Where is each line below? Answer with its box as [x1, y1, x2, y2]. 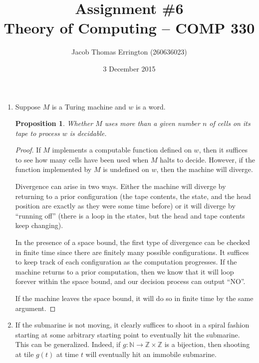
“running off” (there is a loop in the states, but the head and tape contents [15, 210, 245, 220]
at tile [15, 348, 34, 359]
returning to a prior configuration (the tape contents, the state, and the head [15, 190, 251, 201]
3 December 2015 [103, 63, 156, 73]
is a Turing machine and [51, 101, 126, 111]
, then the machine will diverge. [156, 164, 253, 174]
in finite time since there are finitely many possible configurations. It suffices [15, 246, 249, 257]
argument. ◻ [15, 302, 56, 313]
